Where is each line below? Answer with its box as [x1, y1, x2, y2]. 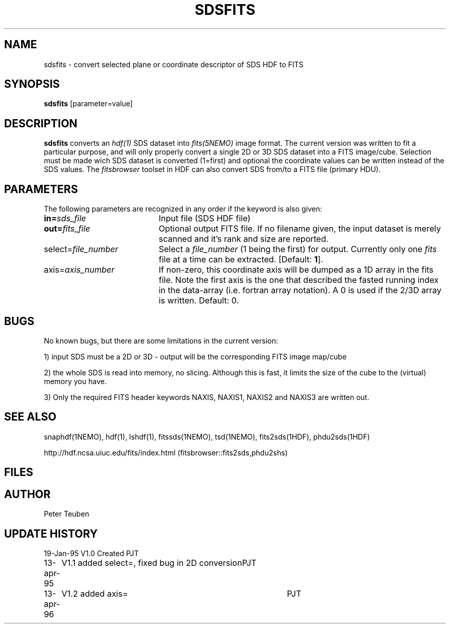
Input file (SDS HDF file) [158, 213, 251, 224]
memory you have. [44, 376, 107, 386]
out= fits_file [44, 223, 90, 234]
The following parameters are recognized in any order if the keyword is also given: [44, 204, 323, 214]
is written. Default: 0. [158, 295, 239, 306]
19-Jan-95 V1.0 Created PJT [44, 548, 139, 558]
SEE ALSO [4, 410, 57, 424]
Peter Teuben [44, 509, 89, 519]
